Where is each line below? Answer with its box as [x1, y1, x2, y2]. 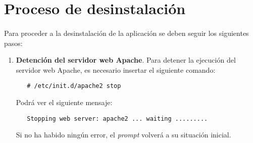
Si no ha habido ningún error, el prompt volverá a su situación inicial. [16, 129, 231, 140]
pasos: [4, 37, 23, 48]
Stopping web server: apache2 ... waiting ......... [27, 115, 208, 122]
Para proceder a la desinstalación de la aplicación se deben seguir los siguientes [4, 27, 249, 38]
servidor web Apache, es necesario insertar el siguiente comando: [16, 64, 216, 75]
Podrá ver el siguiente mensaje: [16, 97, 113, 107]
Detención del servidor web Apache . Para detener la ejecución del [16, 55, 236, 65]
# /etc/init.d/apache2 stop [27, 82, 121, 90]
